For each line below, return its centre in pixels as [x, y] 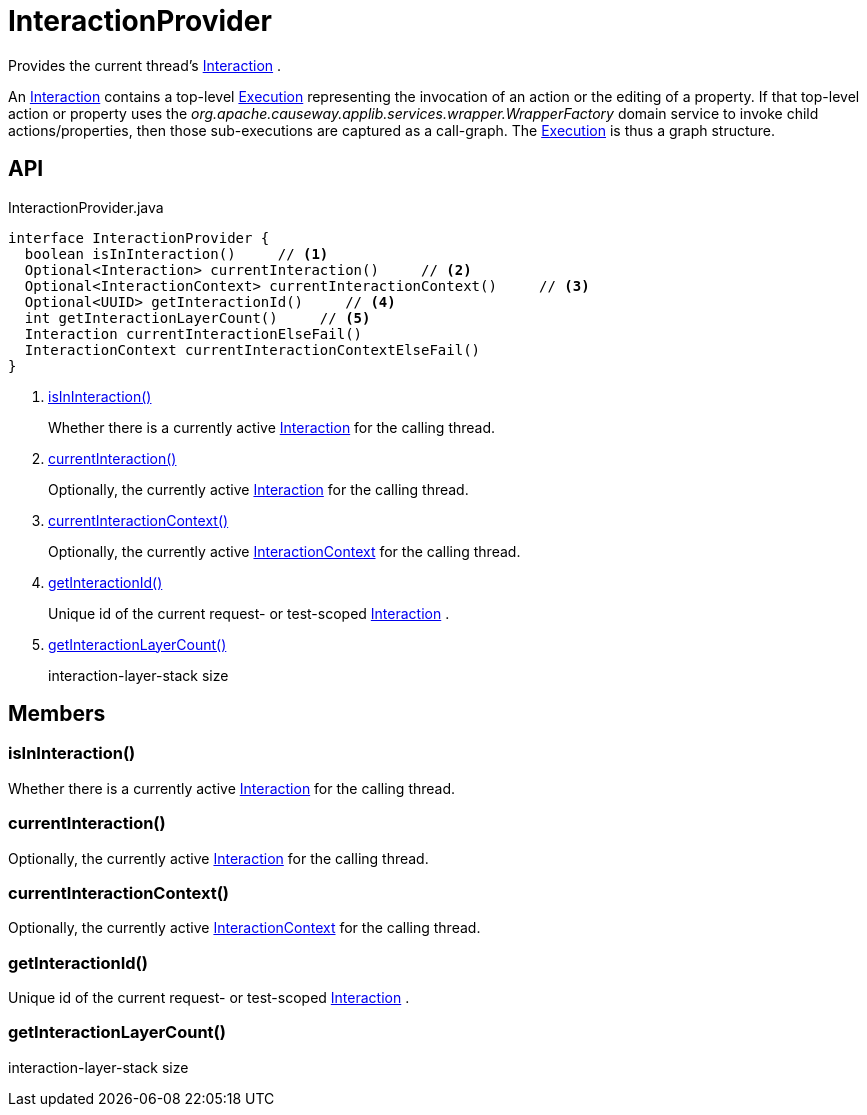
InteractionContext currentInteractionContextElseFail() [252, 349]
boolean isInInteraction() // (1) [176, 253]
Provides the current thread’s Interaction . [145, 65]
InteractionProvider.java [86, 207]
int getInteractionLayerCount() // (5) [197, 317]
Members [57, 714]
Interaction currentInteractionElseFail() [193, 333]
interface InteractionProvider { [139, 237]
